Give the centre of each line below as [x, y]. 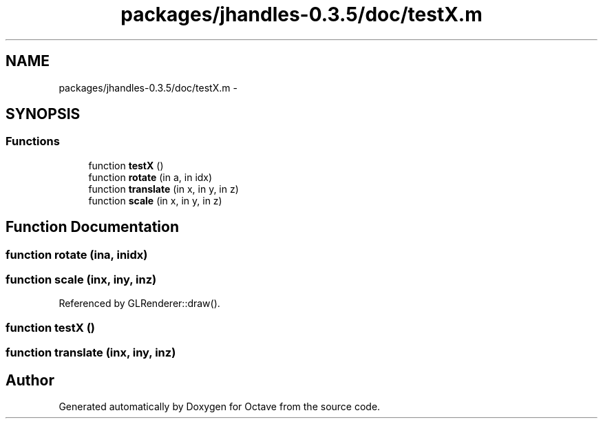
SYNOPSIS [43, 114]
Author [30, 380]
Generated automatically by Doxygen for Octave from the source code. [220, 406]
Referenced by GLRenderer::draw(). [139, 304]
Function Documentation [92, 227]
